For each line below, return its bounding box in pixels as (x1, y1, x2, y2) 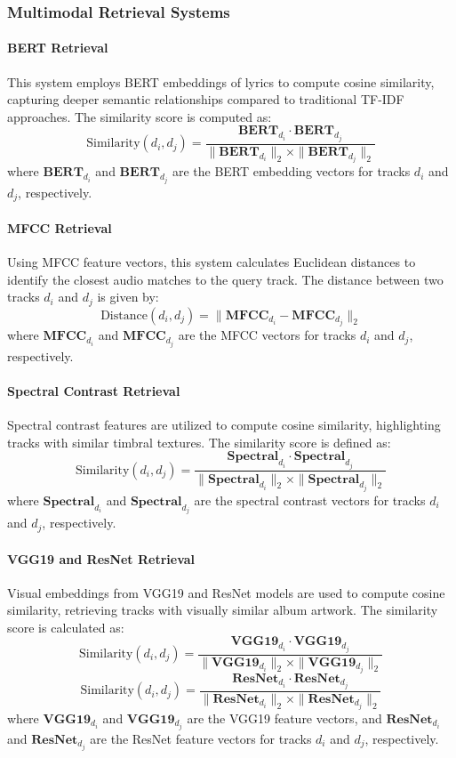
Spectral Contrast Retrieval (7, 381, 180, 399)
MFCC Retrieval (7, 218, 112, 237)
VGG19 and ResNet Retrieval (7, 549, 196, 568)
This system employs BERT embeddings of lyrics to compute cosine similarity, (7, 72, 435, 91)
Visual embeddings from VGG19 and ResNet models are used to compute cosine (7, 583, 445, 601)
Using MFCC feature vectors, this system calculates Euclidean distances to (7, 253, 416, 271)
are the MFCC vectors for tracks (178, 326, 356, 344)
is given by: (97, 287, 159, 306)
